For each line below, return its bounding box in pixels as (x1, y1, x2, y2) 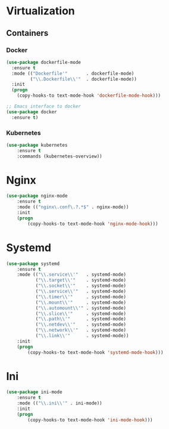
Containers (6, 28, 49, 38)
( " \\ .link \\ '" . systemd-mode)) (35, 333, 129, 339)
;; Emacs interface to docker (6, 103, 82, 109)
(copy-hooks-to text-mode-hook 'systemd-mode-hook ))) (27, 349, 164, 356)
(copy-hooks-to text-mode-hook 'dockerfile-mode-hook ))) (17, 92, 161, 99)
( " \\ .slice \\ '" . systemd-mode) (35, 310, 127, 317)
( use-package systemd (6, 261, 60, 267)
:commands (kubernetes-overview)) (17, 153, 102, 159)
